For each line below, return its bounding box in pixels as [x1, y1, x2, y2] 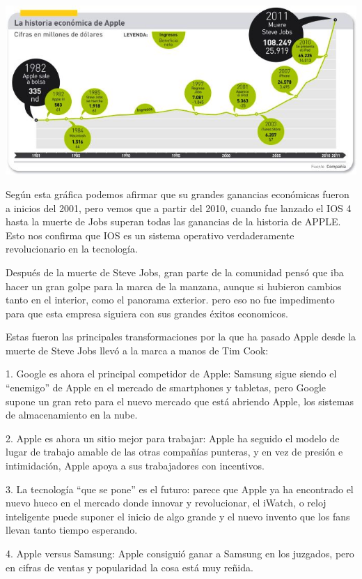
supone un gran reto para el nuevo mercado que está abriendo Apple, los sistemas [6, 393, 354, 408]
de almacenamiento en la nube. [6, 407, 138, 422]
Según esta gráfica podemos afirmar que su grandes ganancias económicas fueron [6, 186, 349, 201]
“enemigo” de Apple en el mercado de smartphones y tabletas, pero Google [6, 380, 326, 395]
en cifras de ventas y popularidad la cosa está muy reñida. [6, 559, 253, 574]
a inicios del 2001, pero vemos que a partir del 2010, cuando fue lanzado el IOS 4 [6, 200, 352, 215]
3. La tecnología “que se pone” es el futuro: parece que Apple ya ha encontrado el [6, 481, 354, 496]
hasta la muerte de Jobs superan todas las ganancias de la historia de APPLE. [6, 214, 341, 229]
